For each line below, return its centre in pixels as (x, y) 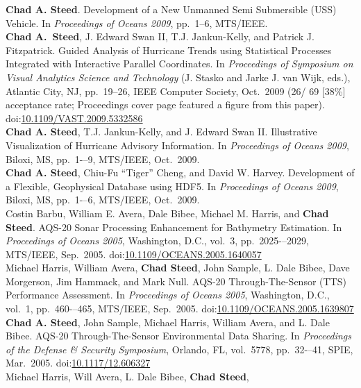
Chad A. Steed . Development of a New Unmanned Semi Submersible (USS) (171, 9)
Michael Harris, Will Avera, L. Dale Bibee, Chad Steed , (127, 377)
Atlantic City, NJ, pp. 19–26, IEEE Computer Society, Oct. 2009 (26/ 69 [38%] (176, 91)
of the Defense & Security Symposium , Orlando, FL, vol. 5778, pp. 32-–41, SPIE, (179, 349)
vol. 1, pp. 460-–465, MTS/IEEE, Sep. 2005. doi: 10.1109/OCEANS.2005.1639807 (180, 309)
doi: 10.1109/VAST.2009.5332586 (74, 118)
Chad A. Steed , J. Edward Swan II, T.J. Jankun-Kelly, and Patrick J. (160, 36)
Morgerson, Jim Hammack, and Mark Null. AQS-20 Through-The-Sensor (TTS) (176, 281)
